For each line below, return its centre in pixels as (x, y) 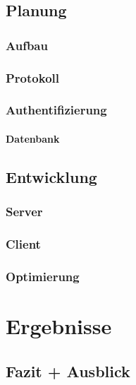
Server (24, 212)
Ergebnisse (59, 326)
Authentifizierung (56, 110)
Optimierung (43, 276)
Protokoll (32, 77)
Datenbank (33, 138)
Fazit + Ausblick (68, 371)
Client (23, 244)
